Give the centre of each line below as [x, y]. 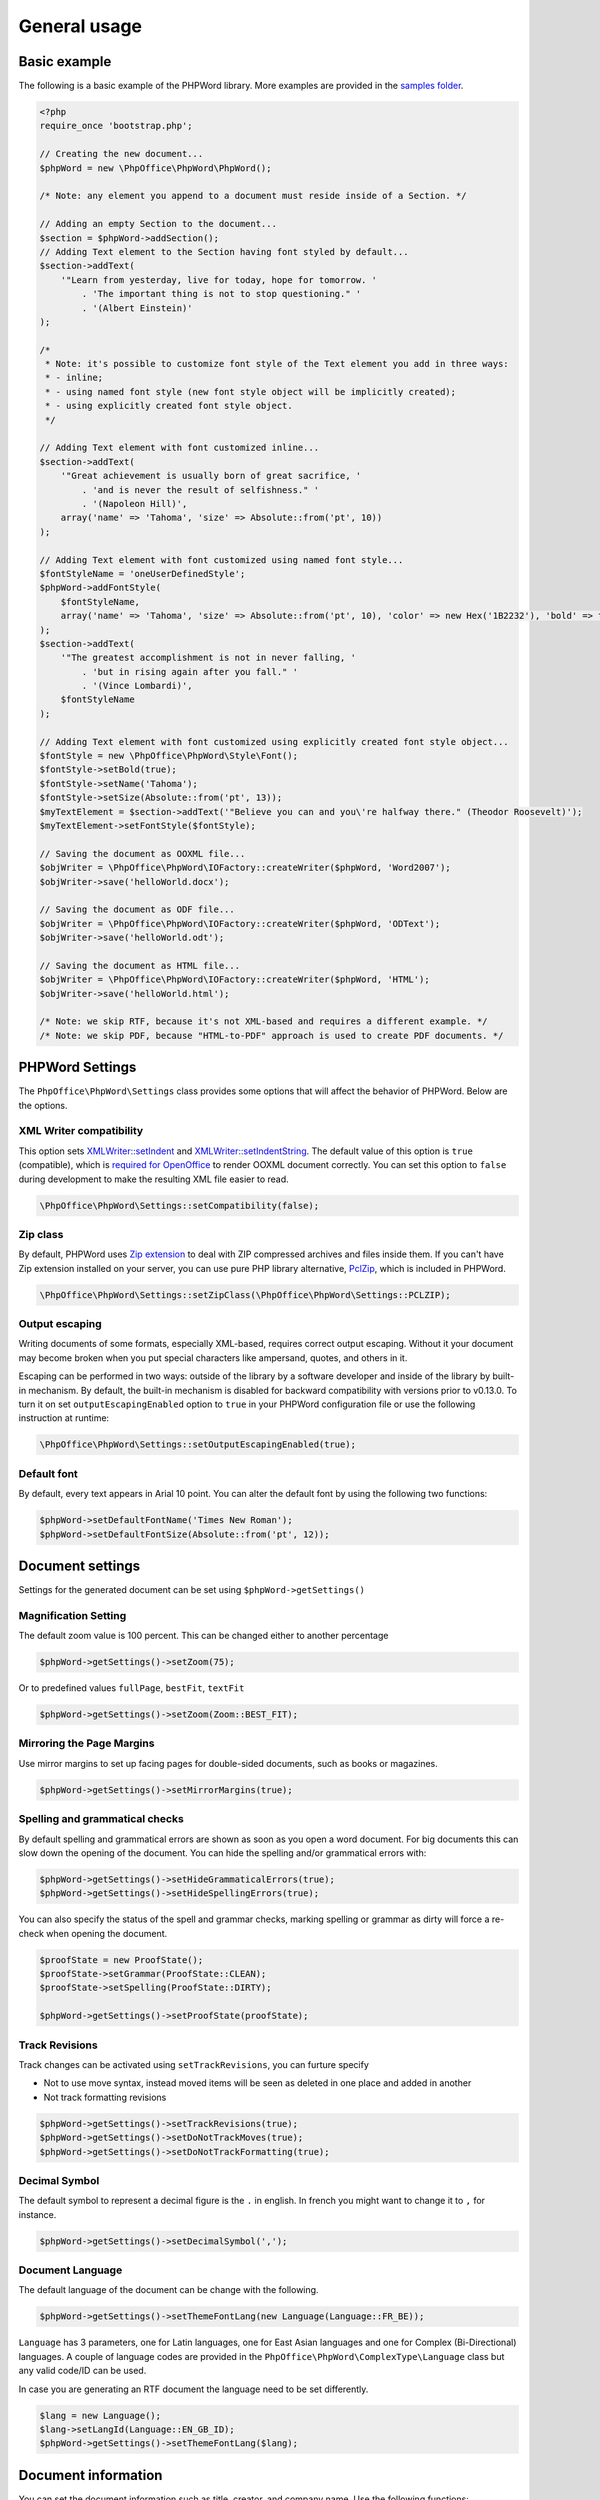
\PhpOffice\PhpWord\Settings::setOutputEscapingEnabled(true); [198, 1444]
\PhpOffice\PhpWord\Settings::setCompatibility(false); [179, 1205]
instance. [37, 2214]
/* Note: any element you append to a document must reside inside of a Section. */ [253, 196]
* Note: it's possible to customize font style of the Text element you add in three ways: [277, 364]
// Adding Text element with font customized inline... [179, 448]
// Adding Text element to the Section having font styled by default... [224, 251]
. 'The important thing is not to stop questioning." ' [221, 294]
